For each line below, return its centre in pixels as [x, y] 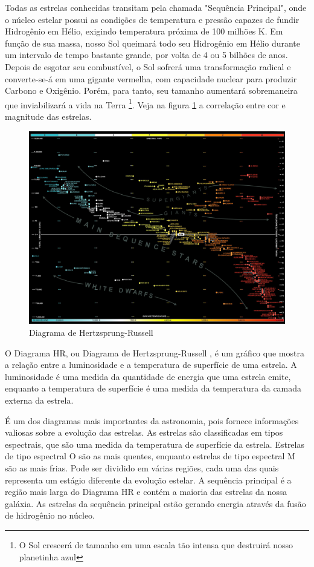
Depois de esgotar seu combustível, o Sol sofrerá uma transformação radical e [148, 66]
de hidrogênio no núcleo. [50, 515]
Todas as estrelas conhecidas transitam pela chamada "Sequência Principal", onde [156, 7]
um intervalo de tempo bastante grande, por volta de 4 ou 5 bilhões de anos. [146, 55]
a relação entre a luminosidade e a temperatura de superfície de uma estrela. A [151, 365]
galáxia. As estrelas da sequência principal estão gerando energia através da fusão [155, 503]
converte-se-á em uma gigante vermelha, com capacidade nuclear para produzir [151, 78]
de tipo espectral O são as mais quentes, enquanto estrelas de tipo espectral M [150, 456]
